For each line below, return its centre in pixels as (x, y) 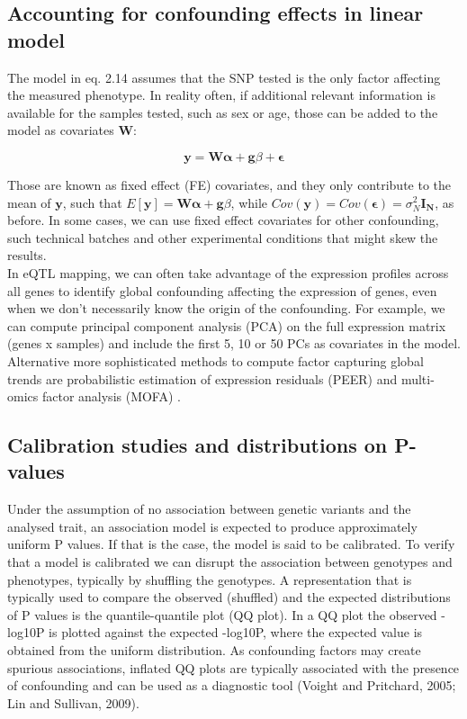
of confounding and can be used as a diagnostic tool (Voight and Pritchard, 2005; (232, 685)
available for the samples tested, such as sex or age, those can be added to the (223, 112)
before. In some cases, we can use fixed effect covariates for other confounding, (223, 220)
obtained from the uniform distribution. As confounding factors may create (214, 650)
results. (27, 255)
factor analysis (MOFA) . (111, 396)
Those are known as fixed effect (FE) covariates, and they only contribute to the (229, 184)
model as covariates (61, 130)
